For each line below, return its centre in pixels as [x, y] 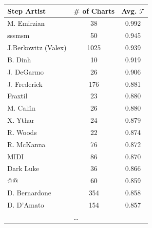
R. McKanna [27, 144]
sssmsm [19, 35]
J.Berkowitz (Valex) [37, 47]
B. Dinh [19, 59]
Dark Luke [23, 168]
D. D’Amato [26, 205]
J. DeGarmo [26, 71]
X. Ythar [21, 120]
